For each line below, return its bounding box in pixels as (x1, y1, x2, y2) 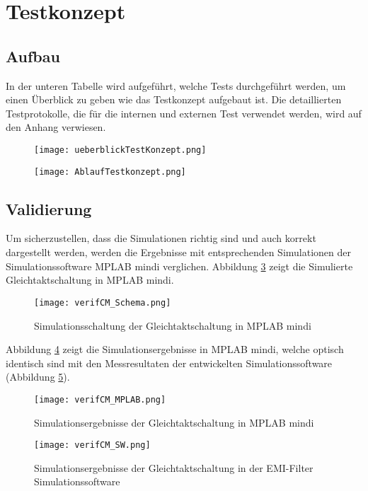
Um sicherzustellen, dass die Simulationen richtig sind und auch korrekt (6, 231, 316, 245)
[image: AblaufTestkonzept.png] (34, 166, 186, 177)
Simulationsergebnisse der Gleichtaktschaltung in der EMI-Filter (34, 460, 314, 475)
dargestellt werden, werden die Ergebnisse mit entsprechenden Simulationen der (6, 245, 352, 260)
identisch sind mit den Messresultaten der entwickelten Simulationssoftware (6, 355, 333, 370)
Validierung (6, 197, 92, 219)
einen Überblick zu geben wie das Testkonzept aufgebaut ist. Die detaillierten (6, 92, 342, 107)
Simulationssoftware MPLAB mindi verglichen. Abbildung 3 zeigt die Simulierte (6, 258, 353, 273)
